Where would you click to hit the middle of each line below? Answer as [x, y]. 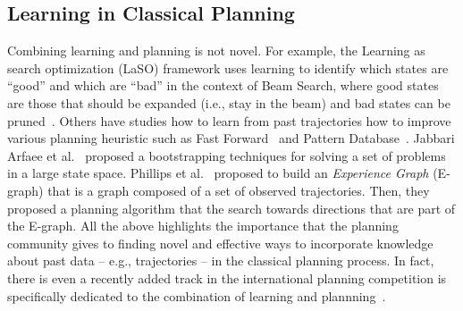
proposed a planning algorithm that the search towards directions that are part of [231, 208]
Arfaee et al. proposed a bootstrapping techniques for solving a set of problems [227, 155]
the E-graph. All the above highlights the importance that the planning [203, 226]
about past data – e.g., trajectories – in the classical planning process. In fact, [221, 261]
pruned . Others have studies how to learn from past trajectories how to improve [229, 120]
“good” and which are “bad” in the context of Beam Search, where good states [223, 85]
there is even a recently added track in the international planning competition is [227, 277]
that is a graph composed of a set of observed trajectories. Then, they [239, 190]
